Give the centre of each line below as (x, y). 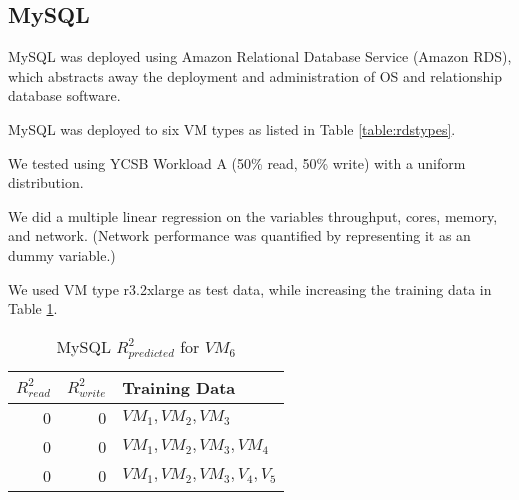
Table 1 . (33, 308)
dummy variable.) (62, 254)
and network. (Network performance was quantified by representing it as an (239, 235)
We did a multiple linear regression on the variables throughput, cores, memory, (253, 215)
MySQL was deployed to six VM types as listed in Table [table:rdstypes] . (232, 128)
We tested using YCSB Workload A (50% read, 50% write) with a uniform (237, 162)
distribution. (46, 182)
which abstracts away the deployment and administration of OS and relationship (255, 75)
